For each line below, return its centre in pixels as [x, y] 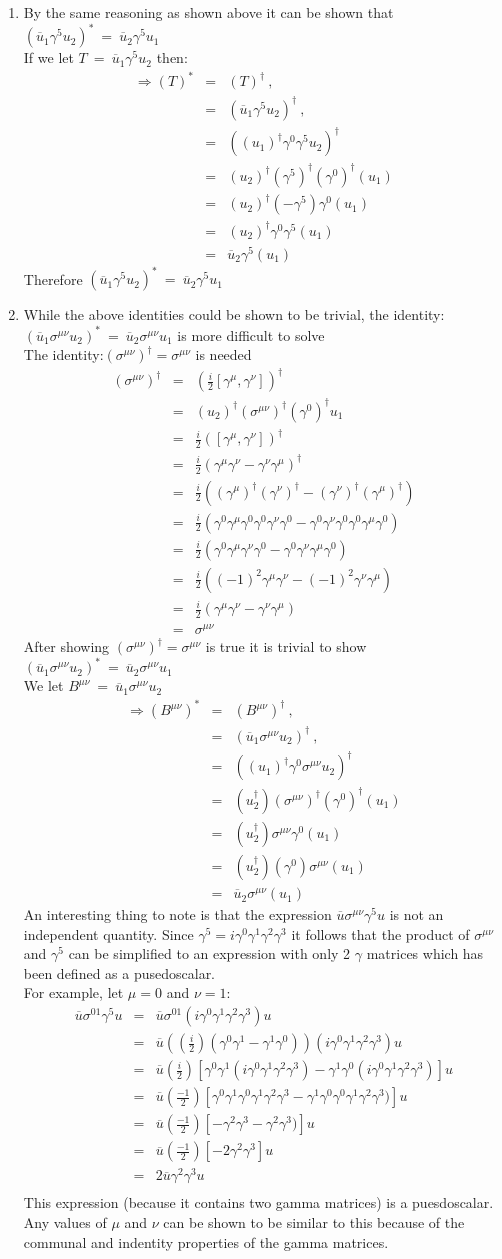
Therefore [53, 278]
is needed [223, 354]
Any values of [65, 1221]
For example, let [73, 992]
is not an [416, 914]
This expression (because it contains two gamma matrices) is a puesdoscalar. [258, 1202]
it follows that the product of [380, 933]
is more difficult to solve [251, 334]
